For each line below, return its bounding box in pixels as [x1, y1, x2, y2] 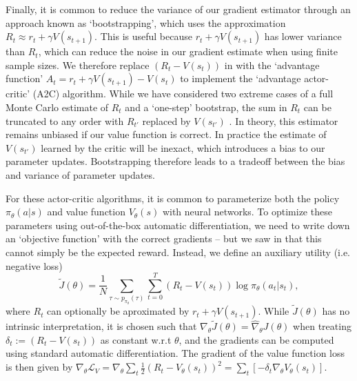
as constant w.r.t [100, 332, 172, 346]
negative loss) [6, 258, 63, 273]
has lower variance [264, 29, 342, 43]
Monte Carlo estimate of [6, 99, 109, 114]
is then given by [6, 360, 73, 374]
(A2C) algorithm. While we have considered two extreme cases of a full [32, 86, 334, 101]
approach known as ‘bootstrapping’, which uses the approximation [6, 15, 286, 30]
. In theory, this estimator [229, 113, 338, 128]
